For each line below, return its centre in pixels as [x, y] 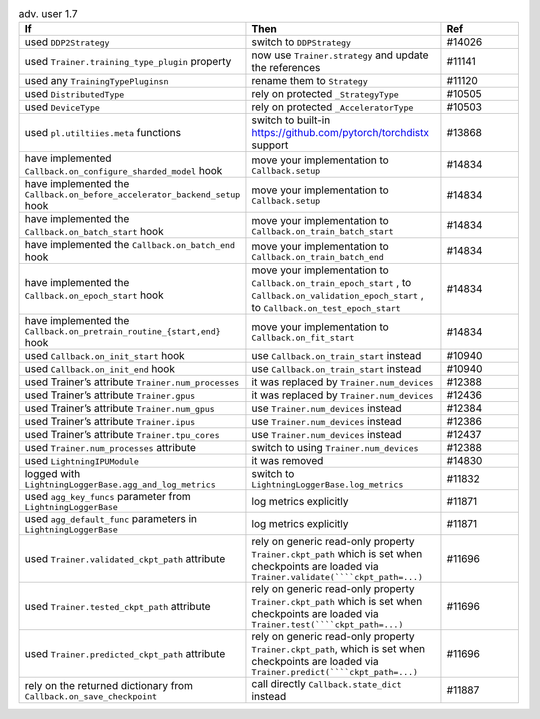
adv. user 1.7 [48, 14]
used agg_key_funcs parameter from [108, 497]
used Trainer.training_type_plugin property [128, 62]
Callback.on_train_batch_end [317, 256]
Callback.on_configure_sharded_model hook [123, 171]
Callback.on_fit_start [303, 338]
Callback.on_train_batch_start [322, 231]
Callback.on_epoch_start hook [94, 295]
